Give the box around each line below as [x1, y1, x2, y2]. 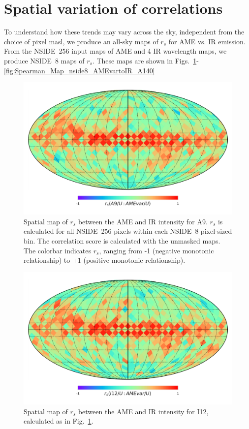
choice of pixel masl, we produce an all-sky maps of [4, 36, 158, 46]
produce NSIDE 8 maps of [4, 55, 85, 65]
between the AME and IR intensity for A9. [78, 216, 208, 226]
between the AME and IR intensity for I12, [78, 406, 209, 416]
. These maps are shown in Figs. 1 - [92, 55, 199, 65]
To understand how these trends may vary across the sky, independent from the [4, 27, 245, 37]
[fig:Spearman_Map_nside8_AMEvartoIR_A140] [4, 65, 155, 75]
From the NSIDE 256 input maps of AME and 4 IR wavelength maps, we [4, 46, 227, 56]
